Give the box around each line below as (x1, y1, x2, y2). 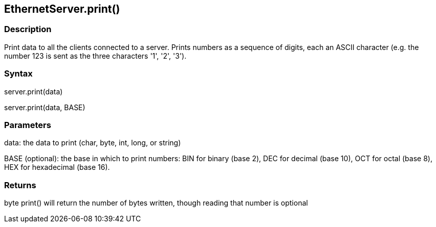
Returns (4, 180, 36, 190)
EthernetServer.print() (4, 3, 120, 15)
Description (4, 24, 52, 35)
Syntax (4, 68, 33, 79)
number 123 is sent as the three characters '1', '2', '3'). (4, 51, 187, 60)
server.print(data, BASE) (4, 103, 85, 112)
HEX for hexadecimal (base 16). (4, 163, 110, 172)
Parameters (4, 119, 51, 130)
